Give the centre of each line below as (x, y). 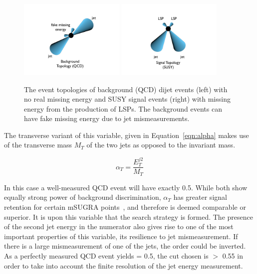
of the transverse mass (38, 145)
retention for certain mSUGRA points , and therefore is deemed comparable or (125, 206)
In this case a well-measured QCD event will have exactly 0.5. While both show (126, 187)
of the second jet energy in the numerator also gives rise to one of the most (119, 226)
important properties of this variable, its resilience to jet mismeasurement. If (121, 236)
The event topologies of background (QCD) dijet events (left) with (126, 89)
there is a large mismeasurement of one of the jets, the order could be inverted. (125, 246)
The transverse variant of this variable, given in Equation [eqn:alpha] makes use (127, 135)
